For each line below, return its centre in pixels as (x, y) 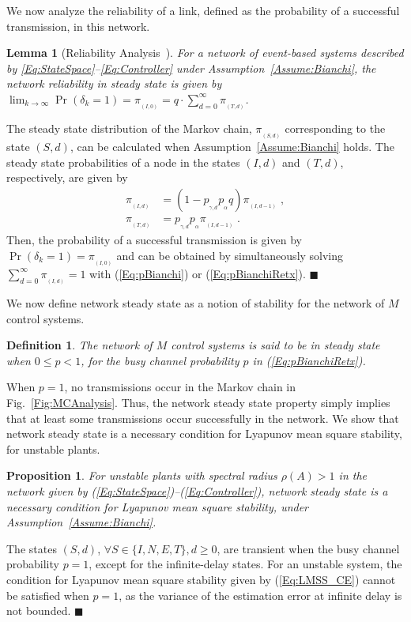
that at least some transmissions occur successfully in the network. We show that (203, 418)
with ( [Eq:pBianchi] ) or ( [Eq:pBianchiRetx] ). (198, 273)
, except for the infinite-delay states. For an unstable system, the (245, 564)
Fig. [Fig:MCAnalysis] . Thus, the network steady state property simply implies (198, 403)
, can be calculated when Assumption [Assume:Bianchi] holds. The (232, 147)
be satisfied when (48, 595)
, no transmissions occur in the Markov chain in (180, 387)
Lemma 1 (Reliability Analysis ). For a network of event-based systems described (205, 53)
